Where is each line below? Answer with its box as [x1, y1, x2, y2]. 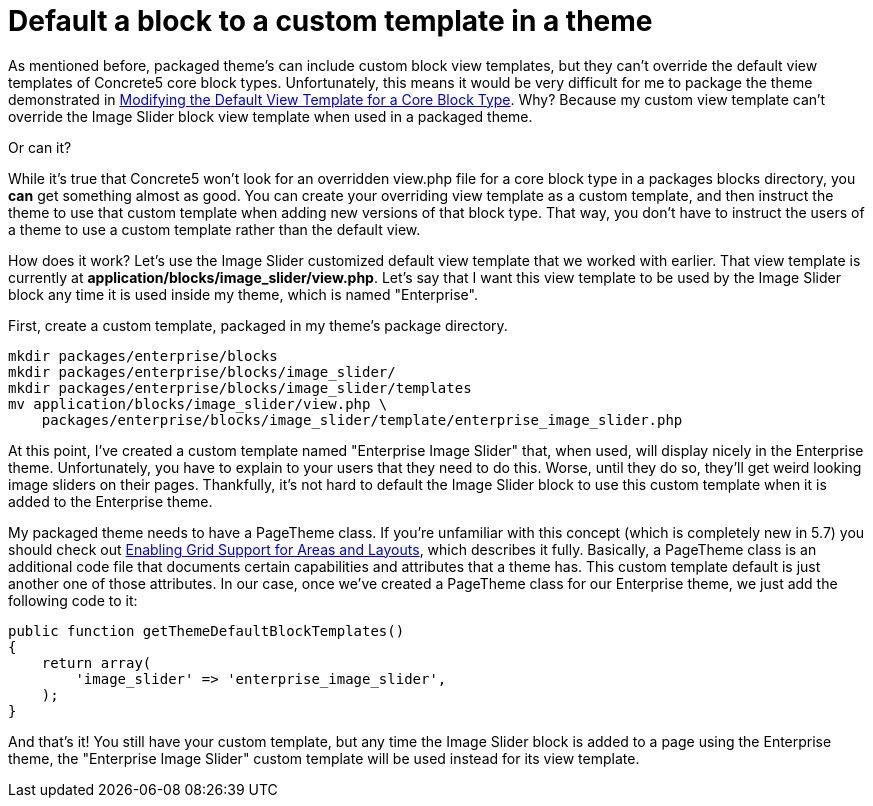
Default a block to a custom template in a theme [8, 4, 653, 38]
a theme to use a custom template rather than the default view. [8, 220, 421, 238]
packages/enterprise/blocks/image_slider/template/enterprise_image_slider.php [41, 411, 683, 428]
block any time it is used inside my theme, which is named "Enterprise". [8, 285, 478, 303]
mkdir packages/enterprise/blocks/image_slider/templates [8, 379, 472, 396]
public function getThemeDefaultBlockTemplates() [8, 622, 405, 639]
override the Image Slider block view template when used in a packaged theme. [8, 107, 533, 125]
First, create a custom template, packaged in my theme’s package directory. [8, 316, 508, 334]
